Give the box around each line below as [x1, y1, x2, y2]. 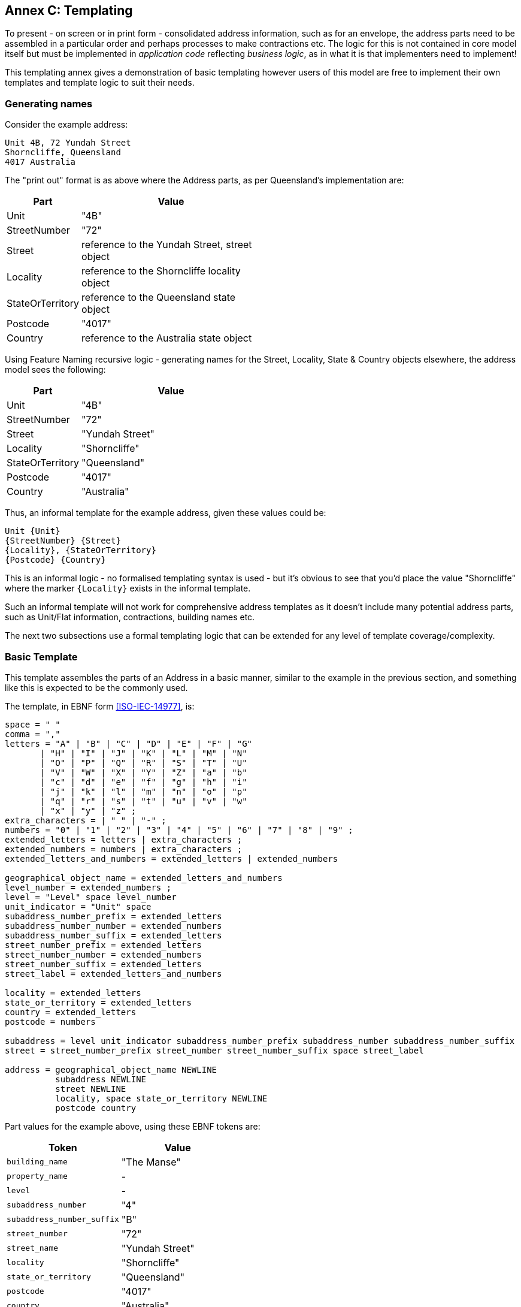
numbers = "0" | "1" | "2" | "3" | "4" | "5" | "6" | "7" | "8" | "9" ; [5, 825, 353, 835]
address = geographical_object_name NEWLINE [5, 1064, 217, 1074]
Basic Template [5, 650, 78, 663]
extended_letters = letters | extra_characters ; [5, 834, 243, 844]
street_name [7, 1243, 59, 1253]
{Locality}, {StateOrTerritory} [5, 545, 156, 556]
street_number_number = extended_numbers [5, 949, 202, 959]
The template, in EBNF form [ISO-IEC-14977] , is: [5, 701, 195, 711]
